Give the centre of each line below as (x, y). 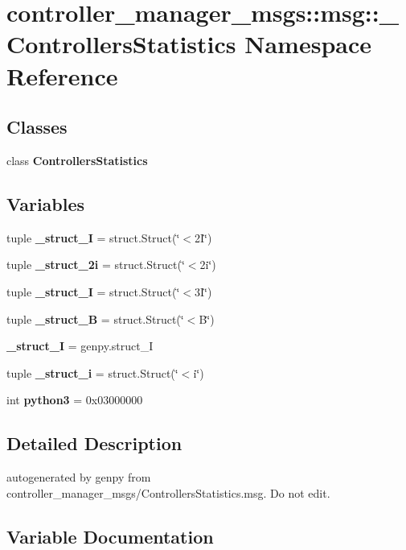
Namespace (308, 44)
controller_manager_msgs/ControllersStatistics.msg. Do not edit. (168, 492)
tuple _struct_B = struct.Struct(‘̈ (95, 318)
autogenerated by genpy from (79, 477)
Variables (46, 203)
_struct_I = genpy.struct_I (80, 346)
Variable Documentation (110, 536)
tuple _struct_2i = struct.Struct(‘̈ (96, 265)
